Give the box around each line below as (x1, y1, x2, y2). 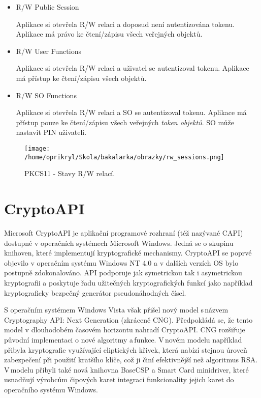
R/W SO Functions (16, 90, 77, 100)
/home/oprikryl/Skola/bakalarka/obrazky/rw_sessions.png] (24, 153, 224, 161)
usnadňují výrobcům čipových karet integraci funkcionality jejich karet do (4, 374, 234, 385)
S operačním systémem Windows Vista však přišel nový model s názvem (4, 304, 229, 315)
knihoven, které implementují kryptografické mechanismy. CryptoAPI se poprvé (4, 247, 252, 258)
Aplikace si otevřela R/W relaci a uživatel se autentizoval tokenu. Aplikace (16, 63, 249, 73)
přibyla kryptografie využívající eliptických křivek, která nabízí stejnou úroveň (4, 344, 247, 355)
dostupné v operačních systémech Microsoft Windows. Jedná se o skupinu (4, 237, 234, 248)
